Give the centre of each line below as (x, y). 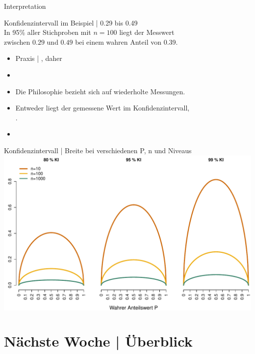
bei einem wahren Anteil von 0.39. (127, 41)
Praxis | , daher (39, 58)
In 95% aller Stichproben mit (48, 32)
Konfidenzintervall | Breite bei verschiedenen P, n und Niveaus (98, 150)
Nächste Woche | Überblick (98, 341)
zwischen (17, 41)
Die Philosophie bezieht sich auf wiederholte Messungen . (100, 91)
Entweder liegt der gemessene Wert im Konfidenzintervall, (102, 108)
